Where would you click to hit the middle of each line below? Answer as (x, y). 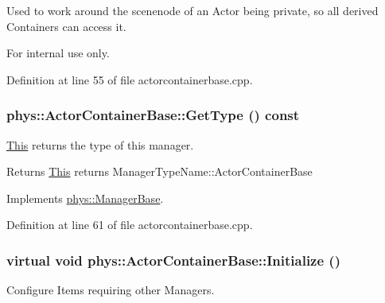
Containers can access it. (66, 26)
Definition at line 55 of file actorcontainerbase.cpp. (130, 79)
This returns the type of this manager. (100, 144)
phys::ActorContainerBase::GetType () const (153, 115)
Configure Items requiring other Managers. (111, 290)
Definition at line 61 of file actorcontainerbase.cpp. (130, 225)
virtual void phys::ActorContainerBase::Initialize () (173, 260)
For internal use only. (58, 53)
